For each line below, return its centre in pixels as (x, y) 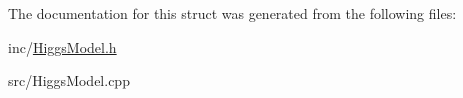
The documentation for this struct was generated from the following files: (232, 13)
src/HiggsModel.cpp (69, 80)
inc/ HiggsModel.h (62, 46)
